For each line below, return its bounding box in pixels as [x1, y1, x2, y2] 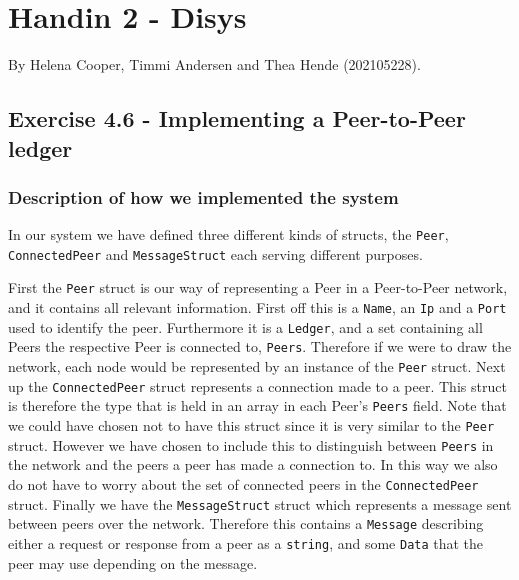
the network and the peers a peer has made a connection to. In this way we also [8, 454, 498, 475]
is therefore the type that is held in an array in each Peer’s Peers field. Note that [8, 395, 507, 416]
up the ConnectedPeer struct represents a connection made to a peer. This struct [8, 375, 507, 396]
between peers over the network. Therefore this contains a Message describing [8, 513, 484, 534]
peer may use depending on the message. [8, 552, 258, 573]
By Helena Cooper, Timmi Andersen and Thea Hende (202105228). [8, 54, 421, 75]
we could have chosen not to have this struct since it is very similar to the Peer [8, 415, 495, 436]
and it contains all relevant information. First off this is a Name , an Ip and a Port [8, 297, 507, 318]
